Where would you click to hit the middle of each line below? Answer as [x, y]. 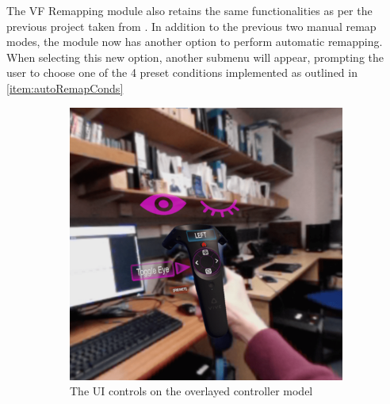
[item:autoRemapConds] [65, 88]
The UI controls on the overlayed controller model [191, 391]
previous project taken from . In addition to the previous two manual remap [191, 26]
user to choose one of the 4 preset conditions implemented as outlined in [182, 72]
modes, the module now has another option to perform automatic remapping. [195, 42]
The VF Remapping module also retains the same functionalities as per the [189, 10]
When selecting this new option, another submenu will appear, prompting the [195, 57]
